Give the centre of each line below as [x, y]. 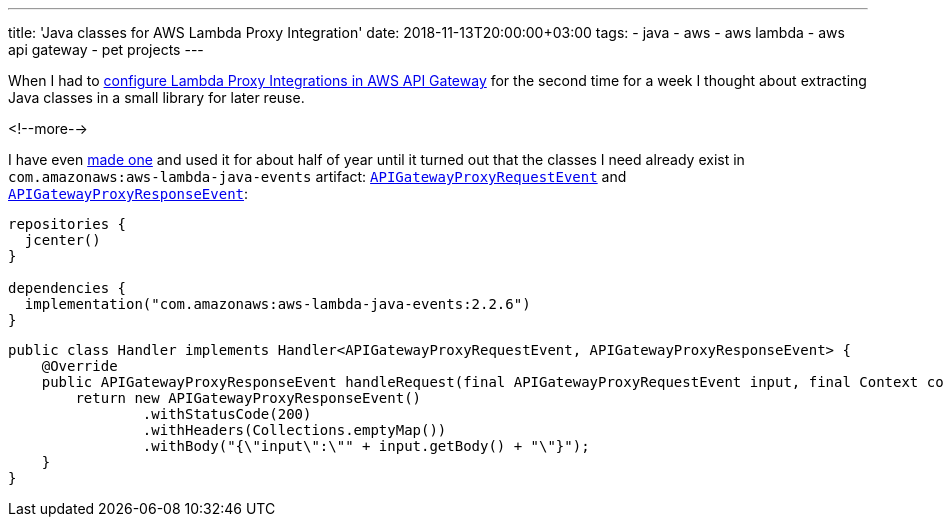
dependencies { [67, 288]
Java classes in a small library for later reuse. [156, 97]
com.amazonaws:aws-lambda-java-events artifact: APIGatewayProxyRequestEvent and [317, 176]
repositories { [67, 224]
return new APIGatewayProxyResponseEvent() [248, 398]
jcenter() [62, 240]
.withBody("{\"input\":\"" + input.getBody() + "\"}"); [366, 446]
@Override [79, 366]
